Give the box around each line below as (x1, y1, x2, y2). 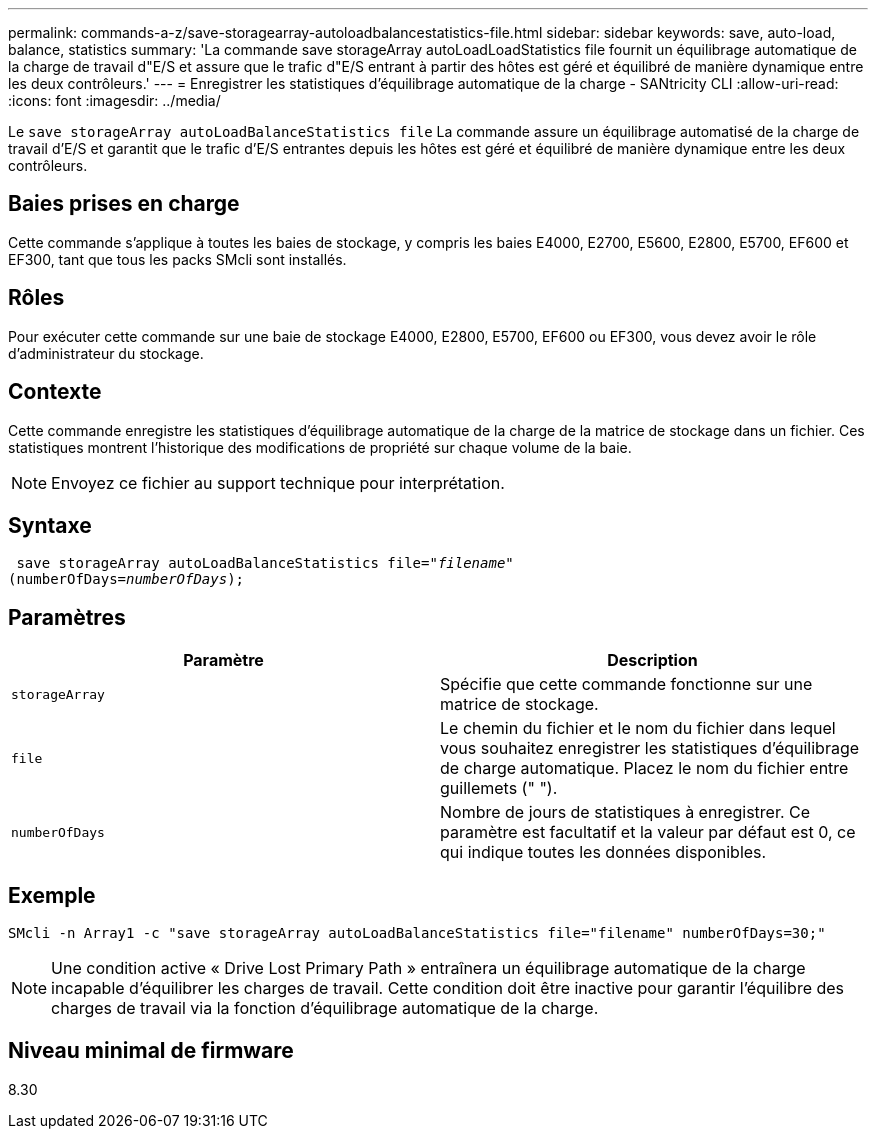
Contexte (8, 379, 102, 405)
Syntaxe (8, 512, 92, 538)
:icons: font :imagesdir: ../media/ (8, 92, 221, 109)
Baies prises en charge (8, 191, 240, 217)
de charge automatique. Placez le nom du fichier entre (440, 758, 849, 779)
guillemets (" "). (440, 778, 558, 799)
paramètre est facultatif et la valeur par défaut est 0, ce (440, 822, 856, 843)
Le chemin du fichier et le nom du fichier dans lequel (440, 718, 836, 739)
